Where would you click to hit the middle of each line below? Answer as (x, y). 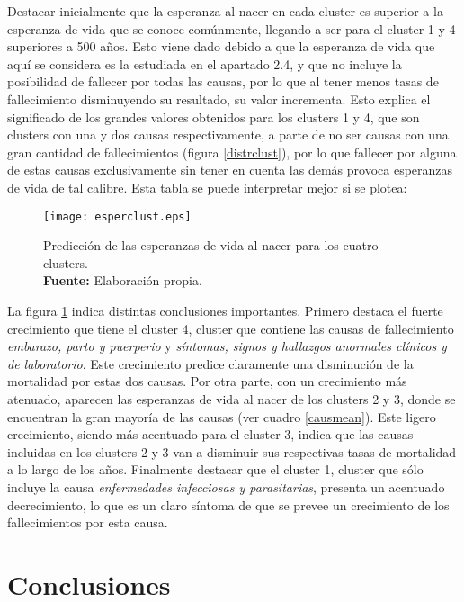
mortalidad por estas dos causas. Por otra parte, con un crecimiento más (207, 381)
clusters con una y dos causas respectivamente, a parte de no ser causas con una (228, 135)
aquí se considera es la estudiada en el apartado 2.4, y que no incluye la (205, 63)
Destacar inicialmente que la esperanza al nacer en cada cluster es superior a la (225, 11)
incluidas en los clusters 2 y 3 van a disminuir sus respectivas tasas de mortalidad (232, 451)
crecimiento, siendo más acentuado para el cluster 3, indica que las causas (210, 434)
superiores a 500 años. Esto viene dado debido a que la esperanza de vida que (221, 46)
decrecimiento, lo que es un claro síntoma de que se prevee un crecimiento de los (228, 504)
